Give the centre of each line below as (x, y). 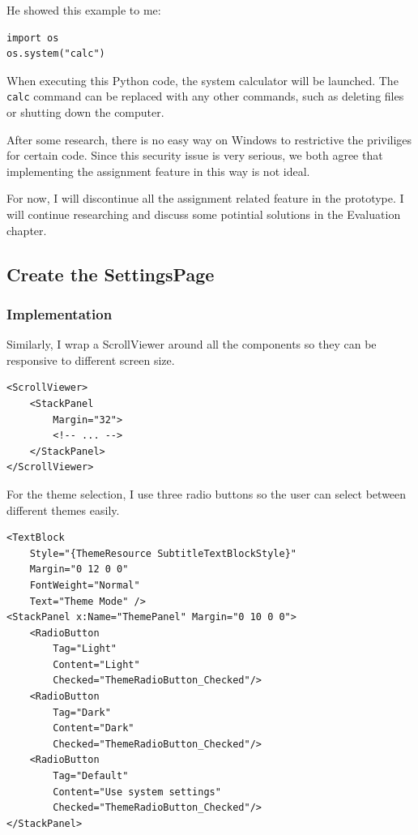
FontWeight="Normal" (85, 585)
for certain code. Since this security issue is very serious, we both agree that (195, 155)
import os (33, 38)
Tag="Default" (91, 776)
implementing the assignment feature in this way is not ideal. (158, 171)
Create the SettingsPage (111, 274)
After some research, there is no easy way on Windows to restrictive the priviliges (209, 139)
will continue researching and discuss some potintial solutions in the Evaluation (204, 214)
